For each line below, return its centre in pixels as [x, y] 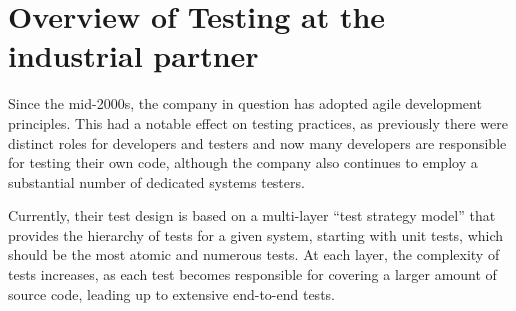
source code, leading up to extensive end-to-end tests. [171, 293]
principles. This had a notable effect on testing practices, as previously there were [258, 122]
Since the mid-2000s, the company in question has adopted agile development [245, 103]
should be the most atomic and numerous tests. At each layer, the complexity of [254, 254]
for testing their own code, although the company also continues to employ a [243, 162]
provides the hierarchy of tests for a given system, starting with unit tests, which [256, 234]
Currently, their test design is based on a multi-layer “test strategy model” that [252, 215]
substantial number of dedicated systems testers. [156, 181]
